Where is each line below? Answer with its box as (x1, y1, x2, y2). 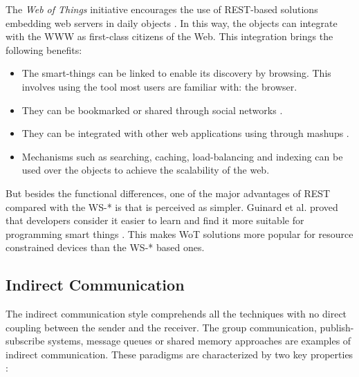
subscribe (6, 333, 45, 348)
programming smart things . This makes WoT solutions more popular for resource (6, 226, 353, 241)
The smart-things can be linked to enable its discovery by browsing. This (21, 66, 331, 80)
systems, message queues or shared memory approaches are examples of (48, 333, 351, 348)
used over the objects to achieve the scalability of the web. (21, 163, 270, 177)
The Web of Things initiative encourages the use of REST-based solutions (6, 2, 318, 16)
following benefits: (6, 42, 82, 57)
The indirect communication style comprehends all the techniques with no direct (6, 306, 347, 321)
